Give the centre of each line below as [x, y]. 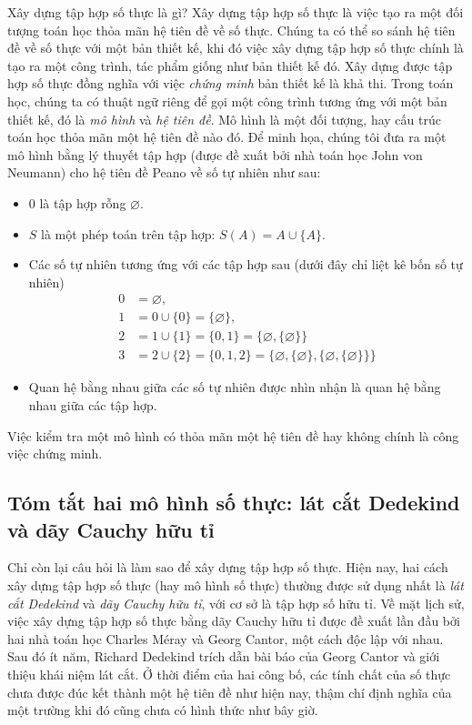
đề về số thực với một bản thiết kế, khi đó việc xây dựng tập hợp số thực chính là [236, 48]
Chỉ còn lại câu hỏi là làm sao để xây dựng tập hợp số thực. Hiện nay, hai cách [228, 567]
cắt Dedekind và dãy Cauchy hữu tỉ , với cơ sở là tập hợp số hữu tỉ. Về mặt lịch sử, [236, 603]
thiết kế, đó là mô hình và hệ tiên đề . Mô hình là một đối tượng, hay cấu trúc [224, 119]
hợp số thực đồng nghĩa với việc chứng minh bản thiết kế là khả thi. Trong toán [231, 83]
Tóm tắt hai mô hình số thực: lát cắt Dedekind [234, 503]
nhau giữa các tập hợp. [93, 405]
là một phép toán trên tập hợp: [128, 233]
